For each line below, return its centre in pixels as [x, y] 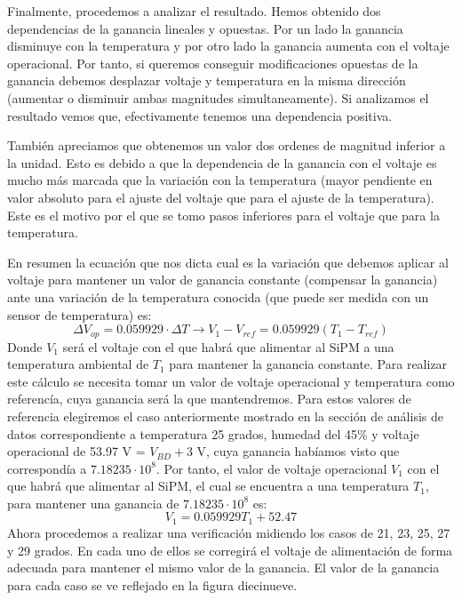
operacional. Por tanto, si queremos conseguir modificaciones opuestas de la [213, 63]
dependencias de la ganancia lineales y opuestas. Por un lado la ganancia [205, 28]
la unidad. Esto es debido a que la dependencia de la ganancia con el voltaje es [222, 162]
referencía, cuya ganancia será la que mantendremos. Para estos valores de [209, 399]
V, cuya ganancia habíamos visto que [298, 451]
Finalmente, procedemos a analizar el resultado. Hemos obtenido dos [194, 11]
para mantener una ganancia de [93, 503]
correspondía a [47, 468]
